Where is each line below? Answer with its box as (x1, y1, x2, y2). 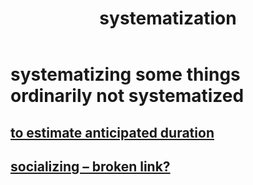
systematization (99, 7, 237, 30)
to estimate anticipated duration (10, 124, 215, 141)
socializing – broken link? (10, 158, 171, 175)
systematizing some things (10, 63, 241, 86)
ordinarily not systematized (10, 85, 245, 107)
